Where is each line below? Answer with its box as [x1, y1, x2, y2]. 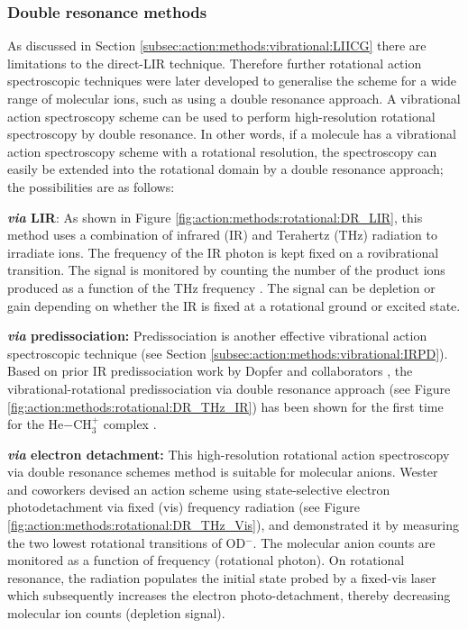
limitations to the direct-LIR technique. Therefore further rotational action [7, 53, 422, 72]
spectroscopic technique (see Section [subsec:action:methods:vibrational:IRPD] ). [7, 343, 448, 362]
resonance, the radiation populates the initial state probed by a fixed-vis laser [7, 568, 436, 587]
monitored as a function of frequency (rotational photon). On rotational [7, 551, 405, 570]
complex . [103, 415, 157, 433]
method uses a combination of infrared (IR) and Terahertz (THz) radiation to [7, 225, 437, 244]
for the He [7, 415, 64, 433]
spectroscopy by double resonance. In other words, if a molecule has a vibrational [7, 124, 456, 143]
